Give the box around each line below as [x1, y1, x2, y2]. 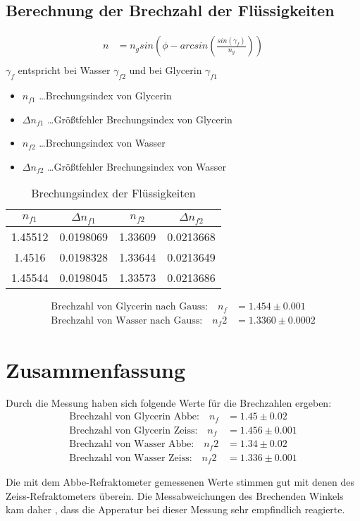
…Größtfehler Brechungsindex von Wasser [47, 159, 226, 173]
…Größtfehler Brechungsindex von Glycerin [47, 111, 232, 126]
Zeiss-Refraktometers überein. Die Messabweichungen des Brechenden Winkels [6, 488, 344, 503]
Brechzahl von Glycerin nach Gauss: [51, 302, 208, 312]
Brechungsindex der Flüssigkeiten [31, 185, 196, 202]
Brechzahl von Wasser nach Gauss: [51, 315, 203, 326]
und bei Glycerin [129, 63, 202, 78]
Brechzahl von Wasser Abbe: [69, 439, 194, 450]
